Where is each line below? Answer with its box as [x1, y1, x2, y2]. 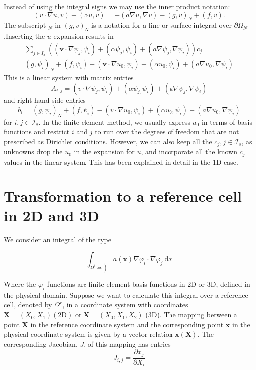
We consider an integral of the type [4, 234, 111, 244]
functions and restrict [4, 126, 70, 137]
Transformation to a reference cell [4, 185, 242, 206]
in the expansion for [74, 146, 135, 157]
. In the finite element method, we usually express [38, 116, 190, 127]
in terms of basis [201, 116, 252, 127]
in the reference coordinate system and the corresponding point [30, 319, 224, 329]
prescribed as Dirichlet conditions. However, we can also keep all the [4, 136, 212, 146]
